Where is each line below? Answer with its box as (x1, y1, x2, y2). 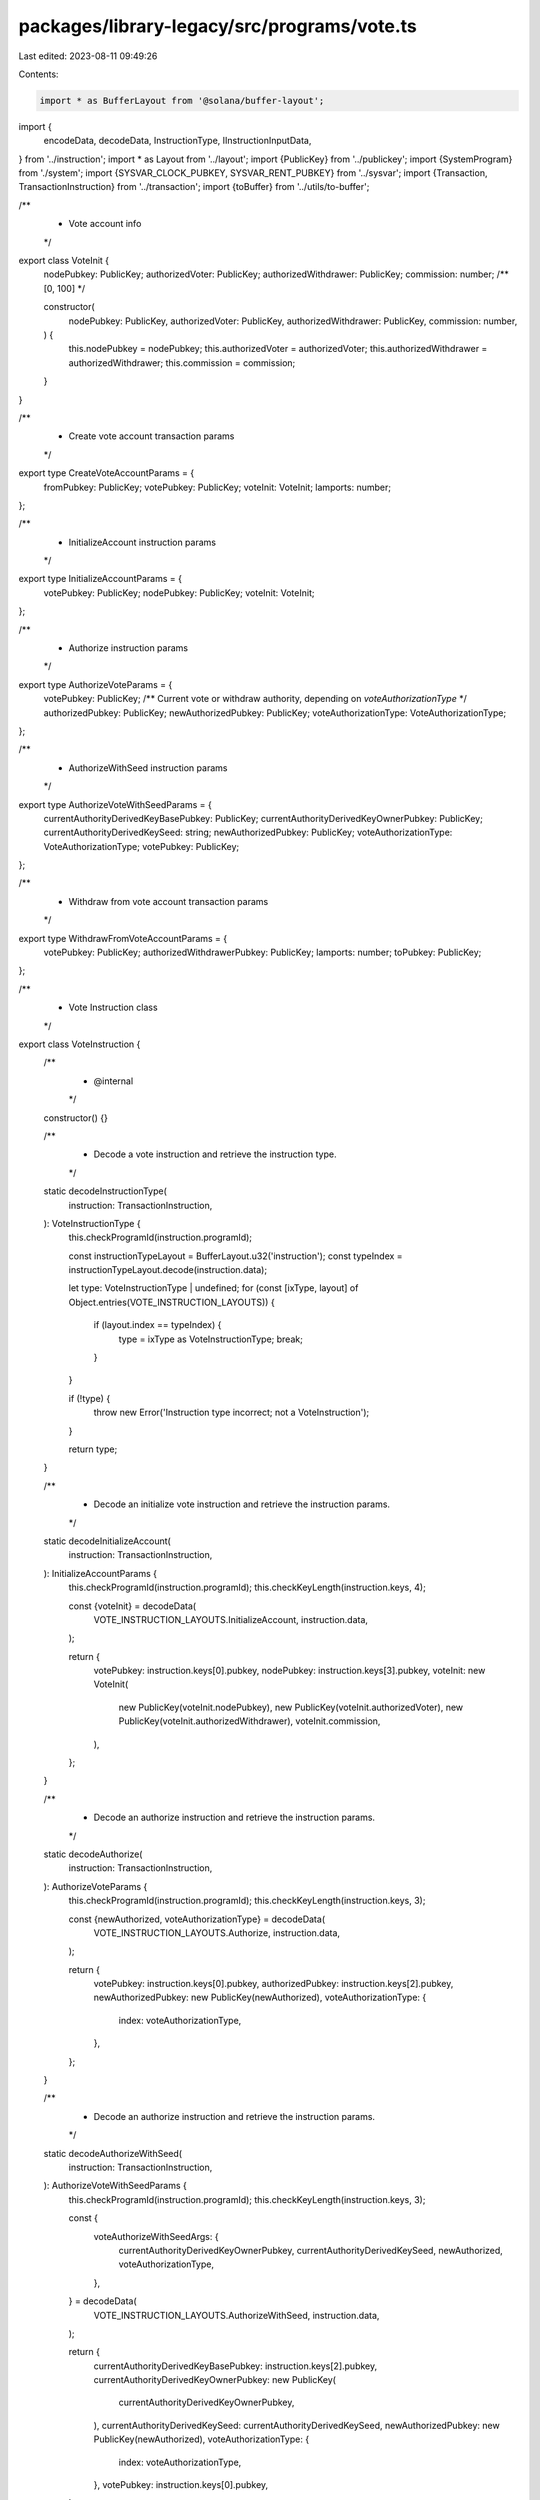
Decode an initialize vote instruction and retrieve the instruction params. (93, 1498, 390, 1510)
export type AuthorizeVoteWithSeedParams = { (18, 798, 212, 810)
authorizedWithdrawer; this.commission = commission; (68, 356, 296, 369)
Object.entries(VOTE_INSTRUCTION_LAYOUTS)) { (68, 1296, 275, 1308)
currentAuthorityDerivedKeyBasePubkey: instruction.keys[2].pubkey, (93, 2360, 378, 2372)
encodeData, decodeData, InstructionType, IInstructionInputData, (43, 135, 312, 147)
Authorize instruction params (68, 642, 189, 654)
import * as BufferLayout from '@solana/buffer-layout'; (39, 95, 325, 106)
